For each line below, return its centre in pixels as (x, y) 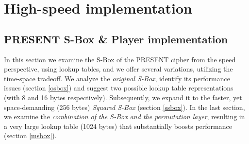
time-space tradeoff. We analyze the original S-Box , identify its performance (117, 78)
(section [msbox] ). (30, 135)
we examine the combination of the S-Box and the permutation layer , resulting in (124, 117)
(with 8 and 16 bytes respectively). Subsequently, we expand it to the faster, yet (123, 97)
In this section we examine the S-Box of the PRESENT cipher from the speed (120, 59)
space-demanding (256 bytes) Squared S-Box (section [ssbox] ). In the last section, (124, 107)
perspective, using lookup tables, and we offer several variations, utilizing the (118, 69)
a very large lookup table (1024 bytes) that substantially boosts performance (118, 126)
